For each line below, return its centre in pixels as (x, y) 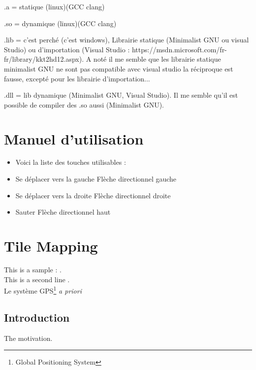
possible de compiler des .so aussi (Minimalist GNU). (84, 104)
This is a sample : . (33, 269)
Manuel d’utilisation (74, 138)
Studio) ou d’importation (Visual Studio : (67, 49)
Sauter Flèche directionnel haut (63, 212)
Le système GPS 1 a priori (43, 290)
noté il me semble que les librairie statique (157, 59)
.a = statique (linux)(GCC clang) (54, 6)
